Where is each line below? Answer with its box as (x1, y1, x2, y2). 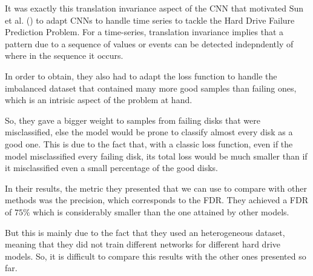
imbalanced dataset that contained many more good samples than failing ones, (5, 81, 297, 94)
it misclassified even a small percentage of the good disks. (5, 161, 219, 174)
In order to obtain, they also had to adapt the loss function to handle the (5, 69, 277, 82)
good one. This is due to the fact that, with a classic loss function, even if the (5, 137, 293, 150)
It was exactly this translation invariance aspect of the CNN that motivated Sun (5, 2, 304, 14)
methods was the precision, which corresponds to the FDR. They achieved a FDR (5, 194, 308, 206)
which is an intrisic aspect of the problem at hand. (5, 93, 193, 106)
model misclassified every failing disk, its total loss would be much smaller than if (5, 149, 308, 162)
